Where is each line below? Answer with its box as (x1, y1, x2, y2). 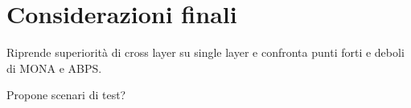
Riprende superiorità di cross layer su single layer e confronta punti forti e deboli (6, 44, 405, 61)
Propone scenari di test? (6, 86, 126, 103)
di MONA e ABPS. (6, 59, 102, 76)
